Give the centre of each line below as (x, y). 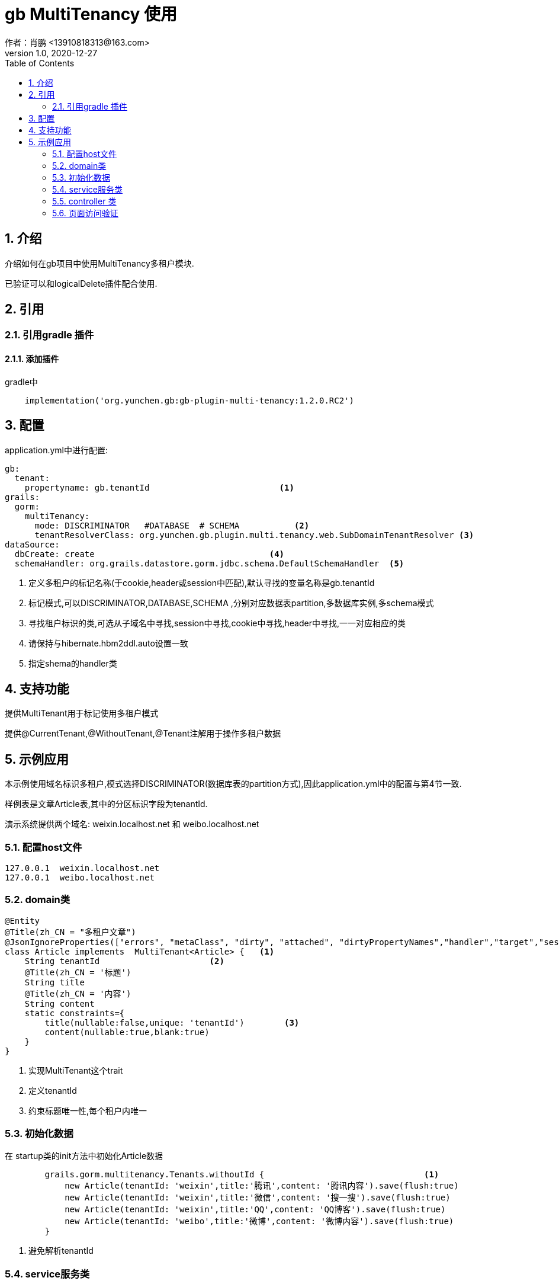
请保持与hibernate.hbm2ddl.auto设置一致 (108, 643)
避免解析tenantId (61, 1251)
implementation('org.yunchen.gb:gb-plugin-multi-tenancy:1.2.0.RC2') (189, 400)
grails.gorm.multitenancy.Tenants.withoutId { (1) (242, 1175)
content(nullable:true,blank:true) (127, 1032)
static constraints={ (75, 1013)
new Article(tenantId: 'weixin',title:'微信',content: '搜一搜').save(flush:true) (258, 1198)
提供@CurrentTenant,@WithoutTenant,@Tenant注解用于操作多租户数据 (143, 734)
